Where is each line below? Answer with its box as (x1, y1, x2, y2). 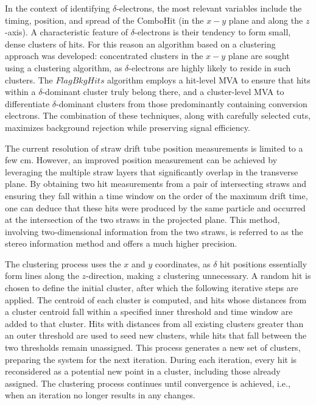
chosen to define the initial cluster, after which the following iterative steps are (5, 281, 298, 294)
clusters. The (5, 73, 53, 86)
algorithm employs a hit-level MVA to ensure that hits (107, 73, 311, 86)
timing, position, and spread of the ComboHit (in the (5, 13, 204, 26)
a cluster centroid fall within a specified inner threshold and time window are (5, 305, 293, 318)
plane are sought (228, 49, 290, 62)
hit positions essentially (220, 257, 307, 270)
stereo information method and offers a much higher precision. (5, 237, 237, 250)
